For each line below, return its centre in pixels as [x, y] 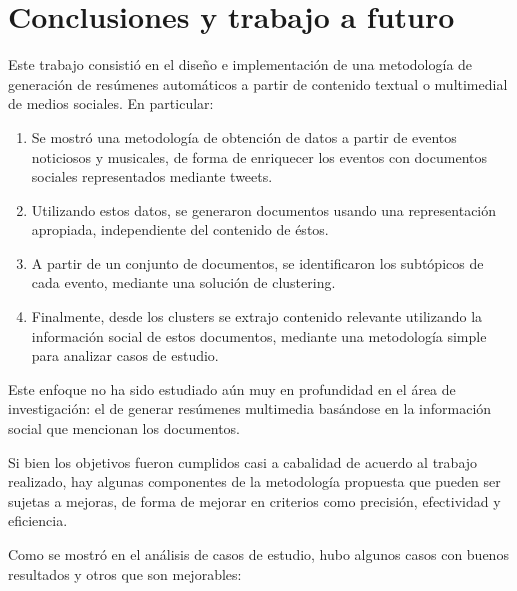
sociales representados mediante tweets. [152, 176]
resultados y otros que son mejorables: [125, 573]
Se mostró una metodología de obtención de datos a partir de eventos [244, 136]
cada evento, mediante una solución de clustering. [183, 282]
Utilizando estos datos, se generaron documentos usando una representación [264, 209]
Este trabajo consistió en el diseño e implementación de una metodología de [240, 64]
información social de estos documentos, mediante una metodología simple [259, 335]
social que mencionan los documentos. [124, 428]
